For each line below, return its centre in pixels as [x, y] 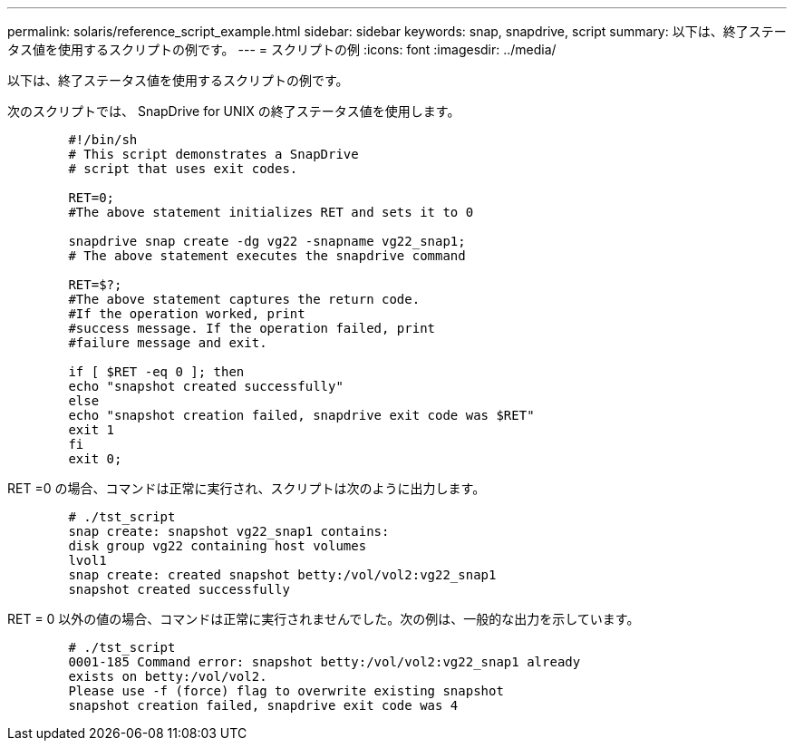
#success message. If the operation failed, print [252, 328]
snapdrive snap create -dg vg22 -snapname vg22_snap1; [267, 241]
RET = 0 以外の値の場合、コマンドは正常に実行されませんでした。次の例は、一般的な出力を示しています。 [324, 619]
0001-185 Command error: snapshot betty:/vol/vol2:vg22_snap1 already [324, 662]
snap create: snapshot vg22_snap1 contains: [229, 531]
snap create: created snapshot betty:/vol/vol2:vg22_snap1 [282, 575]
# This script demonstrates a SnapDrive [213, 154]
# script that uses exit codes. [183, 169]
